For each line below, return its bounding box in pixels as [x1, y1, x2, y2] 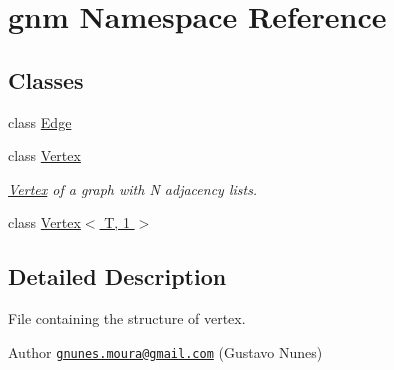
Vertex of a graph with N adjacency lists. [8, 178, 258, 199]
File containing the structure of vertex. [8, 308, 246, 329]
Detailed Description [8, 261, 227, 292]
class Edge [8, 111, 72, 132]
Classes [8, 64, 84, 95]
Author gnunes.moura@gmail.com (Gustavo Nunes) [8, 341, 323, 362]
